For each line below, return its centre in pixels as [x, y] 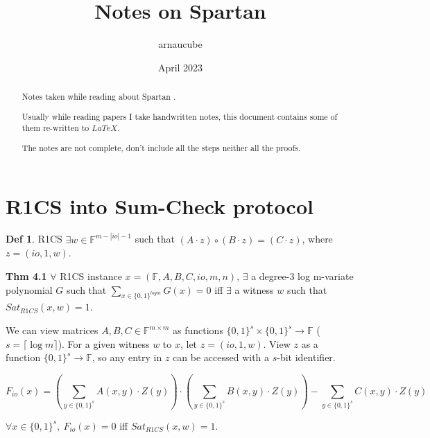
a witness [254, 289]
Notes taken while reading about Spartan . [99, 97]
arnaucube [180, 44]
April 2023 [180, 67]
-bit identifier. [306, 357]
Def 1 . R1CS [34, 239]
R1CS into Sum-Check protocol [160, 205]
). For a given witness [104, 343]
